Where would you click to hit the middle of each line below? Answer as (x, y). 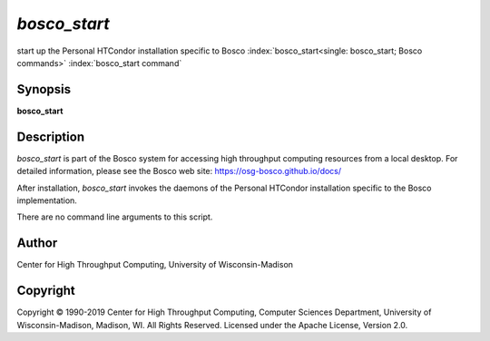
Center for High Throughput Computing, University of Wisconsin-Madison (155, 265)
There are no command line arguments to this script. (115, 217)
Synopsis (44, 89)
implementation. (47, 200)
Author (37, 244)
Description (51, 136)
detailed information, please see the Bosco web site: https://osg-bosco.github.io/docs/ (179, 171)
